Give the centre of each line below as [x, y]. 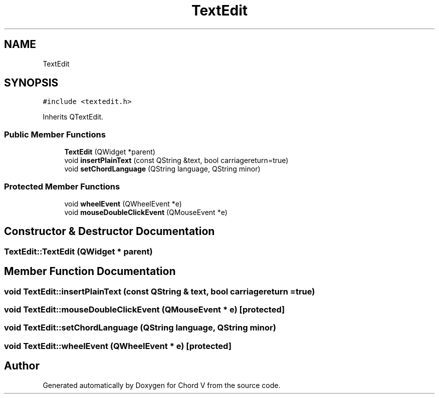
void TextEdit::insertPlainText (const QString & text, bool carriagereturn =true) [160, 291]
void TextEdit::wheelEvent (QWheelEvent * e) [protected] [118, 346]
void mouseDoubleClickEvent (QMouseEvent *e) [146, 212]
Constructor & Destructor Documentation [109, 231]
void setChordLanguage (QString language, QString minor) [162, 169]
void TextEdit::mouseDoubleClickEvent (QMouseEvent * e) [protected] [145, 309]
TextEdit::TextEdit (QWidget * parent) [78, 251]
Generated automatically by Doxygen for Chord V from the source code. [162, 385]
